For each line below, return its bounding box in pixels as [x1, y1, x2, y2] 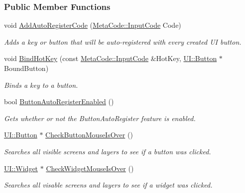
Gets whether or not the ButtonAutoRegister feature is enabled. [4, 113, 196, 123]
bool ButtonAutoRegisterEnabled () [4, 96, 114, 107]
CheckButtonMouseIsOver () [45, 129, 133, 140]
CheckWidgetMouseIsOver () [46, 163, 134, 173]
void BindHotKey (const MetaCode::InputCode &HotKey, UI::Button [4, 53, 217, 64]
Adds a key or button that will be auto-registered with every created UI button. [4, 36, 242, 47]
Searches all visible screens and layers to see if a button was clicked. [4, 146, 211, 156]
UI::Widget [4, 163, 38, 173]
